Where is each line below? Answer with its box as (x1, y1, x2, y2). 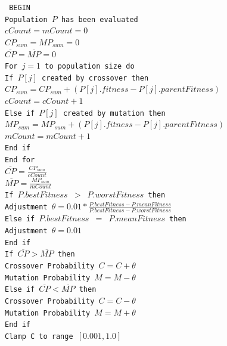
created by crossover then (42, 73, 149, 82)
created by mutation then (63, 109, 166, 118)
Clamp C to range (5, 332, 73, 341)
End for (5, 156, 35, 165)
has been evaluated (61, 15, 138, 24)
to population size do (45, 62, 135, 71)
